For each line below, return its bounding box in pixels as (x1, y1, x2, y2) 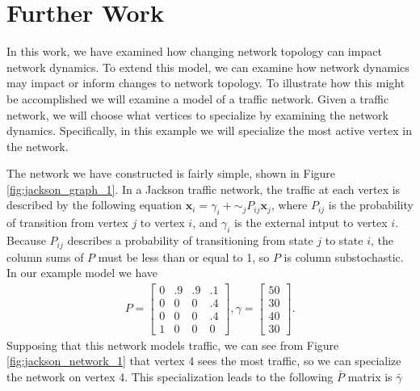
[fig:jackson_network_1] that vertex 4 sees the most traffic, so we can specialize (6, 352, 401, 369)
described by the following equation (6, 196, 183, 213)
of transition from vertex (6, 214, 128, 231)
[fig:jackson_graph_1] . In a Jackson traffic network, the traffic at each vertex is (6, 180, 401, 197)
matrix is (347, 368, 393, 385)
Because (6, 232, 46, 249)
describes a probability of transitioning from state (67, 232, 313, 249)
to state (325, 232, 363, 249)
